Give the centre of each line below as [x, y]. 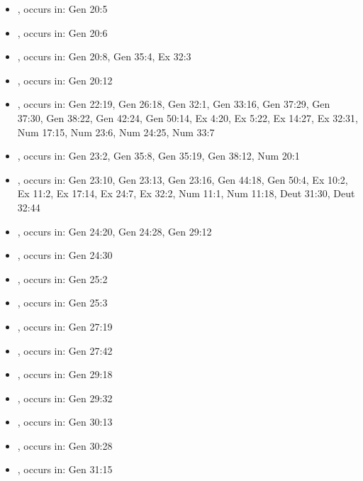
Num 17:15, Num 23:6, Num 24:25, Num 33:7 [116, 132]
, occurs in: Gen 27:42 [65, 350]
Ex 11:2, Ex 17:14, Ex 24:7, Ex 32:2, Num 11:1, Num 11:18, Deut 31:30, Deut [186, 193]
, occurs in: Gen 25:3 [62, 303]
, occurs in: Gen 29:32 [65, 398]
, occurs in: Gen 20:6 [62, 32]
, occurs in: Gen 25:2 [62, 278]
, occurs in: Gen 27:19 [65, 326]
